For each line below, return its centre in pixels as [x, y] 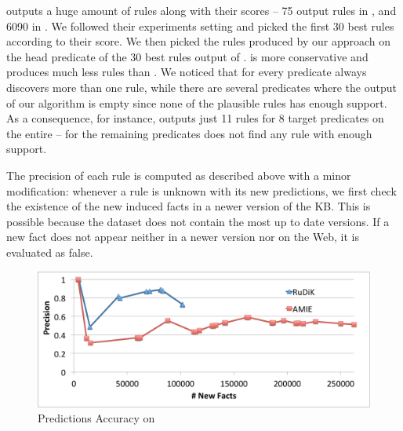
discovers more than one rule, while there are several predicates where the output [201, 87]
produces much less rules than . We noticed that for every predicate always [187, 72]
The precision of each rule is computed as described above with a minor [179, 175]
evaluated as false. [50, 252]
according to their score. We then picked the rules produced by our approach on [199, 41]
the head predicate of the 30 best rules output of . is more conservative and [187, 56]
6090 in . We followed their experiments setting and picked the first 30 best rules [200, 26]
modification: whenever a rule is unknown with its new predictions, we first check [201, 190]
